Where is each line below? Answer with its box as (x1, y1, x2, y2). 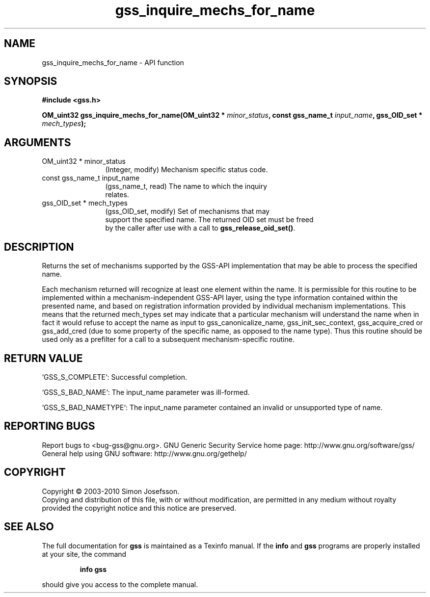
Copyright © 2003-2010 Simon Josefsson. (42, 487, 180, 495)
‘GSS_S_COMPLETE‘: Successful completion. (42, 372, 188, 381)
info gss (80, 565, 107, 573)
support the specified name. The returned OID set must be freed (105, 215, 314, 224)
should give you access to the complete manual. (42, 580, 198, 589)
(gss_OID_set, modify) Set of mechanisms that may (105, 207, 270, 216)
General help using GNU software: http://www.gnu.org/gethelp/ (42, 449, 247, 458)
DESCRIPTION (4, 240, 74, 253)
